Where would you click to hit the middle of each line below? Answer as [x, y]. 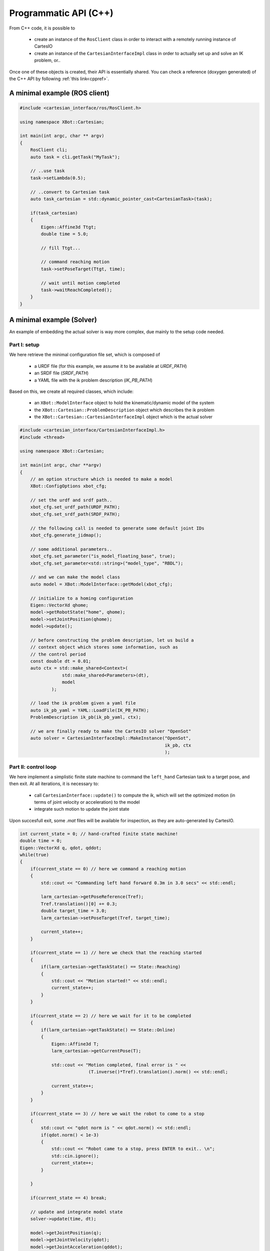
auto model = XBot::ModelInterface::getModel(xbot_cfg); [101, 584]
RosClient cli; [49, 150]
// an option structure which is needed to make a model [101, 479]
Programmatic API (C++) [61, 13]
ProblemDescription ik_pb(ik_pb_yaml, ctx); [86, 717]
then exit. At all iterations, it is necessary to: [54, 784]
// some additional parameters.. [71, 549]
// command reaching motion [75, 262]
